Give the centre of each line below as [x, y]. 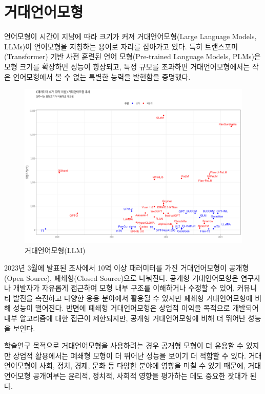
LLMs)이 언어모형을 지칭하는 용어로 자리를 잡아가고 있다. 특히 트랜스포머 [121, 46]
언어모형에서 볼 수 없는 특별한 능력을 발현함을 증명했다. [102, 76]
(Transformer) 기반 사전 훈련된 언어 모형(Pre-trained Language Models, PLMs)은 [132, 56]
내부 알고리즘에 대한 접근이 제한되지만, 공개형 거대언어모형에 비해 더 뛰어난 [125, 318]
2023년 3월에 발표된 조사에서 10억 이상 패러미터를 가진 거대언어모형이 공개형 [127, 268]
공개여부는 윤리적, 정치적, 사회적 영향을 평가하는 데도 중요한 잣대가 [140, 375]
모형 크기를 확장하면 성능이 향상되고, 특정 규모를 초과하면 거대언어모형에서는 [127, 66]
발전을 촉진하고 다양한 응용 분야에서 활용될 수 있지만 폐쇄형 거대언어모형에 [133, 298]
